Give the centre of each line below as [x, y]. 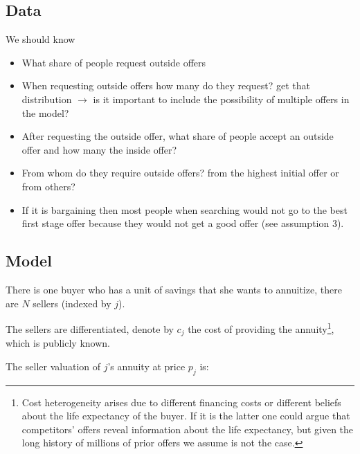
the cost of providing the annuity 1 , [261, 328]
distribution [47, 99]
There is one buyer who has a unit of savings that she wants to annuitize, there [174, 289]
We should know [40, 39]
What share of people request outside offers [114, 62]
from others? [48, 186]
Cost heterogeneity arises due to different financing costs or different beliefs [181, 402]
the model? [45, 112]
